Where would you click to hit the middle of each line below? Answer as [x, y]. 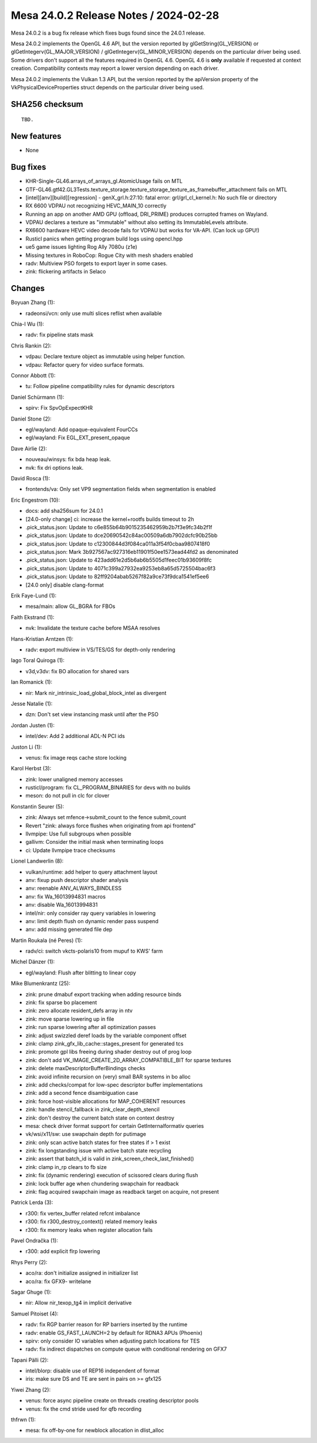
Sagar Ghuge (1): [31, 1292]
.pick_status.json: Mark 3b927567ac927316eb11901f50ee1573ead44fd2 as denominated [132, 552]
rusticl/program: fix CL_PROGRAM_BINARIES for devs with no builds [108, 787]
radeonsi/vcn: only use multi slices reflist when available [94, 313]
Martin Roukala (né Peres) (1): [47, 940]
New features [36, 136]
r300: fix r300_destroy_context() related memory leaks [92, 1222]
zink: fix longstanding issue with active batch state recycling [98, 1151]
